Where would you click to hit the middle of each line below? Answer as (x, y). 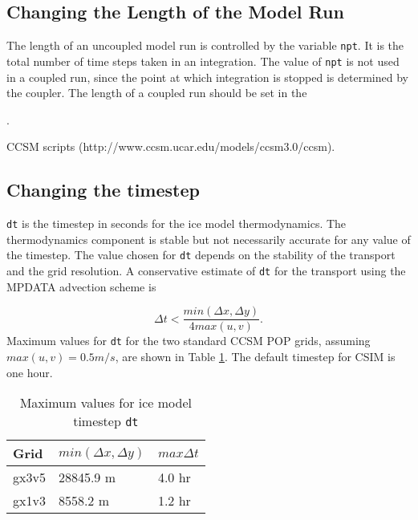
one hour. (30, 372)
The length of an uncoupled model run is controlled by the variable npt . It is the (205, 45)
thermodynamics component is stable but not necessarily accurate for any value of (209, 239)
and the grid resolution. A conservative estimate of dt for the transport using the (206, 270)
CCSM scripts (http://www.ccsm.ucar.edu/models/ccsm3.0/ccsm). (171, 146)
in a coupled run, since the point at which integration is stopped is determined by (207, 77)
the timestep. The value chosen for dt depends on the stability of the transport (201, 255)
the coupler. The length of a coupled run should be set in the (157, 93)
